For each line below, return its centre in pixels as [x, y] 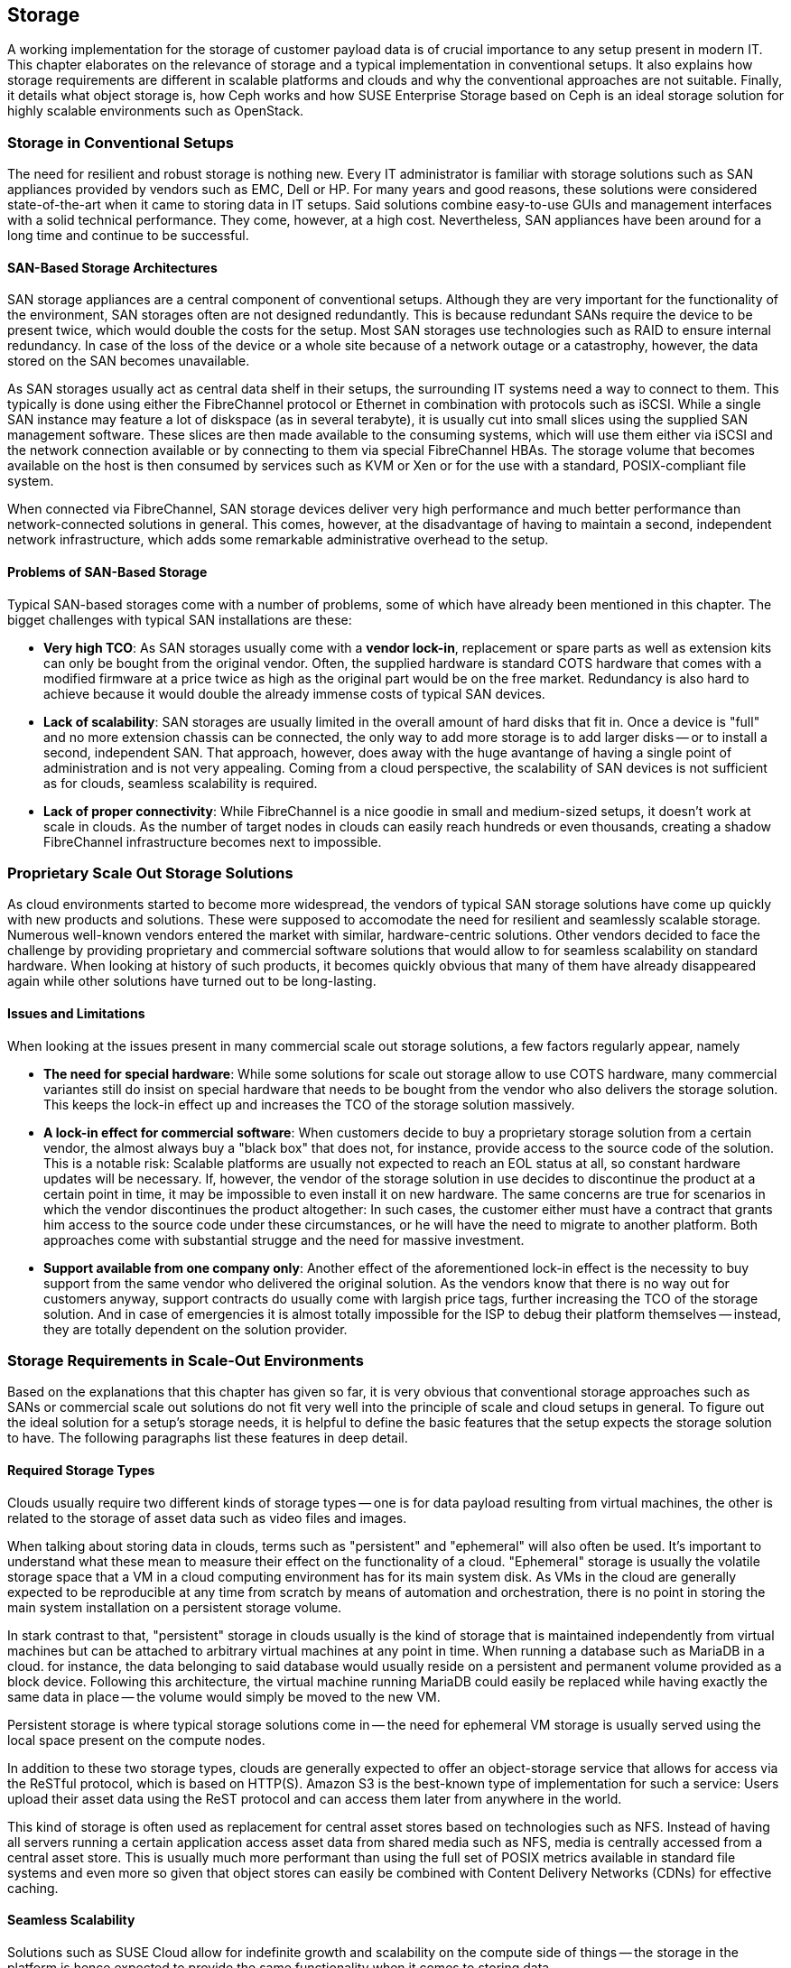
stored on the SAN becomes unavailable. [129, 361]
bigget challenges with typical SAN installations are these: [180, 619]
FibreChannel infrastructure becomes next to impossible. [213, 841]
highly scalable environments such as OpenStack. [156, 111]
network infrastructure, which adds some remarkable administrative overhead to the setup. [278, 540]
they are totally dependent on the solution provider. [195, 1329]
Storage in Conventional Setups [121, 142]
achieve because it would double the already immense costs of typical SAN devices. [294, 693]
